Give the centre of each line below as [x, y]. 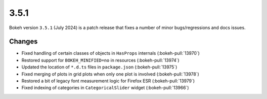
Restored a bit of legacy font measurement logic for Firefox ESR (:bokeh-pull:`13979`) [108, 81]
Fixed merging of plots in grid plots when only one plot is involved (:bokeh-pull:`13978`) [111, 74]
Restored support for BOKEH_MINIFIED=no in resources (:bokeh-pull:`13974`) [101, 60]
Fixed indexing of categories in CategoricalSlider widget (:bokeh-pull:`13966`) [105, 88]
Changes [23, 42]
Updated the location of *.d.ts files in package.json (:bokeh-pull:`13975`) [99, 67]
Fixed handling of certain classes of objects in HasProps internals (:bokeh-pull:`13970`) [111, 53]
